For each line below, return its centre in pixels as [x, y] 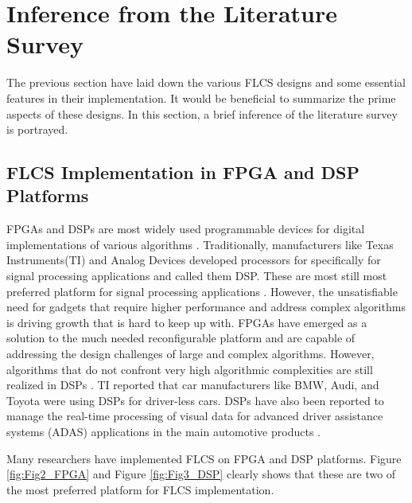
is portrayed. [37, 129]
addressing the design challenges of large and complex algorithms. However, [190, 354]
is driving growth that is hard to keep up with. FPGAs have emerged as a [187, 322]
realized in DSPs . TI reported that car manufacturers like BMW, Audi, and [193, 385]
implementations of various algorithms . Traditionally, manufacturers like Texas [200, 244]
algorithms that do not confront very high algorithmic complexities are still [190, 369]
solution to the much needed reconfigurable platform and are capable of [181, 338]
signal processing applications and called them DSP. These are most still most [197, 276]
